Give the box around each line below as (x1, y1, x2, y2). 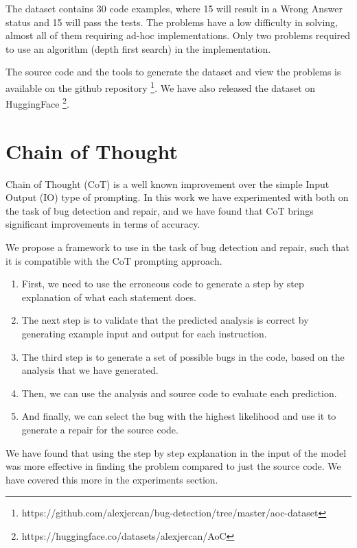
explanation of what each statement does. (21, 289, 196, 304)
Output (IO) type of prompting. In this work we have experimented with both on (5, 190, 349, 204)
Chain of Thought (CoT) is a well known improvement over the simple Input (5, 176, 330, 191)
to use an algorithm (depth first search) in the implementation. (5, 41, 271, 56)
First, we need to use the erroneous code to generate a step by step (21, 276, 304, 291)
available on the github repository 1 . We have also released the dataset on (5, 78, 316, 95)
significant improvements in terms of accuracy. (5, 217, 200, 231)
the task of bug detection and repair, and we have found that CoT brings (5, 203, 314, 217)
